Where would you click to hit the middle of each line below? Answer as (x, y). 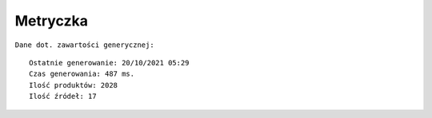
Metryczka (51, 21)
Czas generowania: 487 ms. (82, 74)
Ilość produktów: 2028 (74, 85)
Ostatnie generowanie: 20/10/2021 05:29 (109, 63)
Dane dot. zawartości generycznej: (85, 45)
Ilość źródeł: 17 (63, 96)
